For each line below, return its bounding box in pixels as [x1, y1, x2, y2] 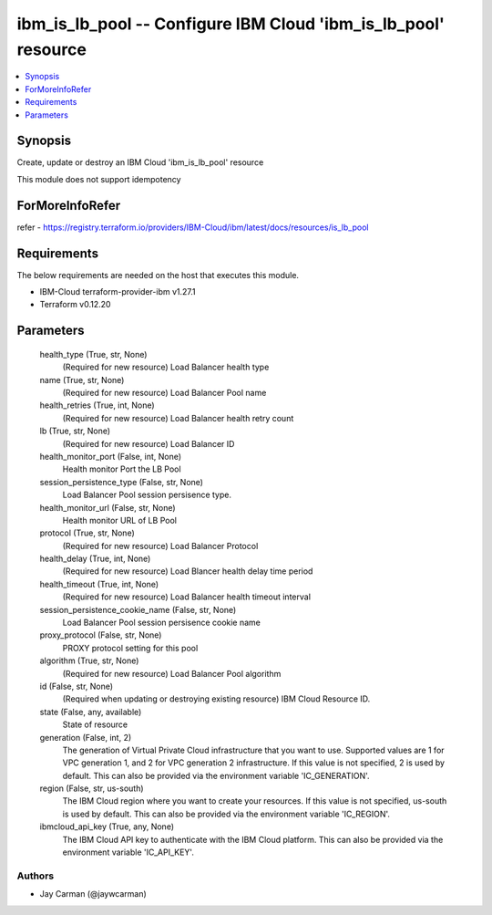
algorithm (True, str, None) [39, 655, 139, 666]
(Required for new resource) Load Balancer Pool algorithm [62, 668, 282, 679]
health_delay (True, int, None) [39, 553, 151, 565]
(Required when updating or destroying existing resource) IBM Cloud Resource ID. [62, 693, 371, 704]
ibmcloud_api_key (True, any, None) [39, 821, 175, 832]
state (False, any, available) [39, 706, 142, 717]
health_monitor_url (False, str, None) [39, 502, 177, 513]
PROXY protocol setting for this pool [62, 642, 199, 653]
